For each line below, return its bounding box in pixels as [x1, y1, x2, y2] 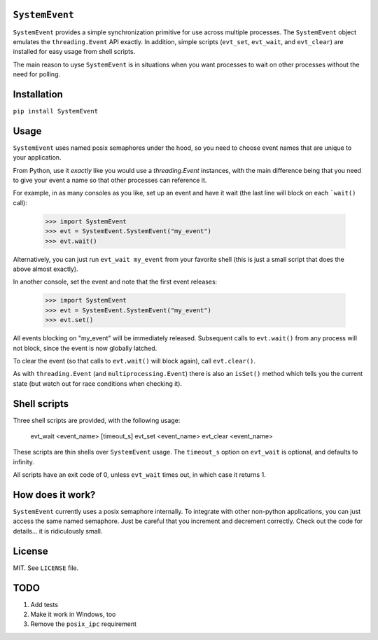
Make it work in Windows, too [30, 610, 116, 619]
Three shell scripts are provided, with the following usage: [13, 416, 181, 424]
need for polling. [13, 70, 61, 78]
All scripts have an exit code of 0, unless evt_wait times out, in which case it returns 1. [13, 471, 266, 479]
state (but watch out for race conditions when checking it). [13, 379, 182, 388]
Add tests [30, 600, 59, 608]
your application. [13, 153, 62, 162]
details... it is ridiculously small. [13, 527, 103, 535]
